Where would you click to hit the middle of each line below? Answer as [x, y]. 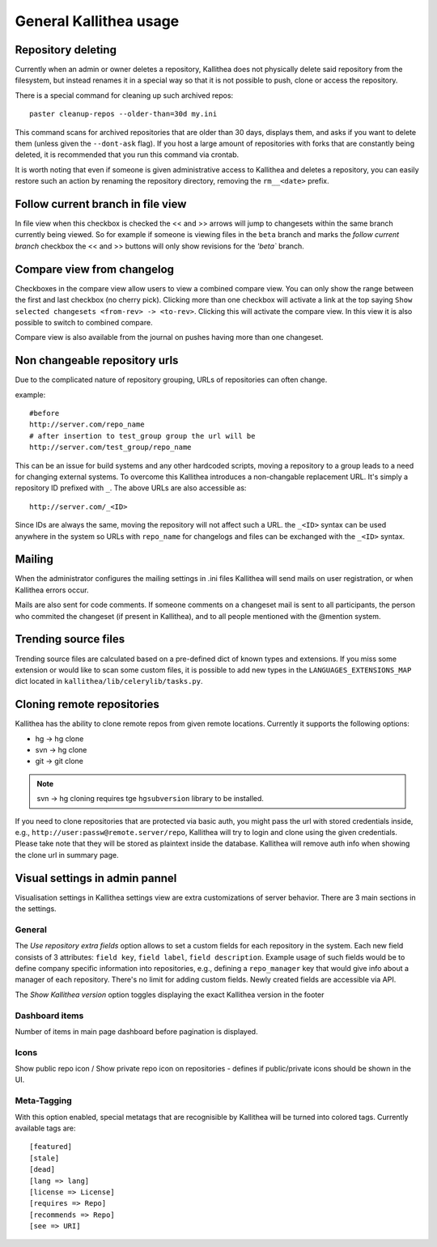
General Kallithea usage [97, 21]
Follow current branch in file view [101, 204]
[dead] [42, 1170]
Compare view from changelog [94, 269]
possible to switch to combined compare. [84, 322]
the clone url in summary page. [67, 855]
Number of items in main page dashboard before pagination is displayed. [136, 1031]
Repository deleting [66, 50]
